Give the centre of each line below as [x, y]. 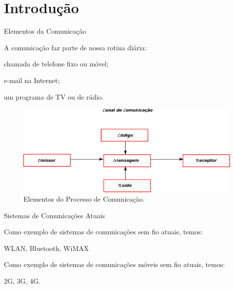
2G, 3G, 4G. [22, 281]
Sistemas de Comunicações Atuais [55, 215]
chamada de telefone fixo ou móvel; [56, 64]
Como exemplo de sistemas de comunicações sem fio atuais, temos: [103, 232]
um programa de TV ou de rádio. [54, 96]
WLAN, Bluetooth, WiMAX [47, 248]
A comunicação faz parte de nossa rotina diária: [75, 47]
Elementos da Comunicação [45, 31]
